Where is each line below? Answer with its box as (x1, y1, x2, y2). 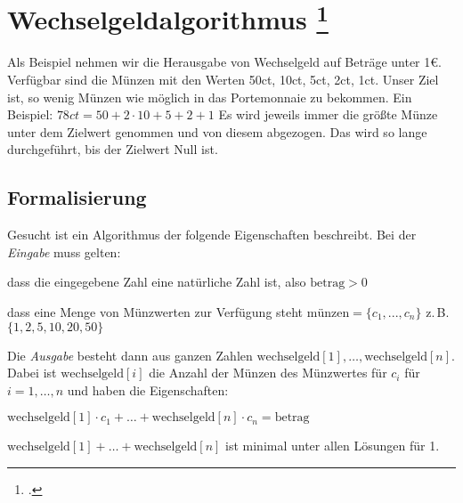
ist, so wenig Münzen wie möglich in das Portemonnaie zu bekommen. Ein (7, 87, 412, 106)
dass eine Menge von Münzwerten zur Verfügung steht (7, 303, 304, 320)
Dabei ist (7, 363, 57, 382)
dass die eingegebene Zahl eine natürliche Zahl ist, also (7, 272, 306, 291)
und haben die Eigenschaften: (67, 380, 229, 399)
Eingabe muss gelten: (7, 242, 121, 261)
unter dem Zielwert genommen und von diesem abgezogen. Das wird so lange (7, 122, 427, 141)
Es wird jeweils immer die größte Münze (218, 105, 438, 124)
